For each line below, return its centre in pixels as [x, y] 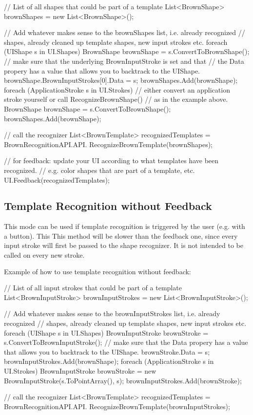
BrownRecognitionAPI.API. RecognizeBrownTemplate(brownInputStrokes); [117, 406]
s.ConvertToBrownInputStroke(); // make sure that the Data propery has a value [126, 342]
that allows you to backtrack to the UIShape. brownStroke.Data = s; [107, 351]
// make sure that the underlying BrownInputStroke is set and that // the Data [124, 61]
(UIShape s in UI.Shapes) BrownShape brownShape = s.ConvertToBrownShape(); [127, 51]
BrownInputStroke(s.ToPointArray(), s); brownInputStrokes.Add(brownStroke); [123, 380]
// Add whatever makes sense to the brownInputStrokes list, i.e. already [112, 313]
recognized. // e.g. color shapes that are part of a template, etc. [99, 170]
